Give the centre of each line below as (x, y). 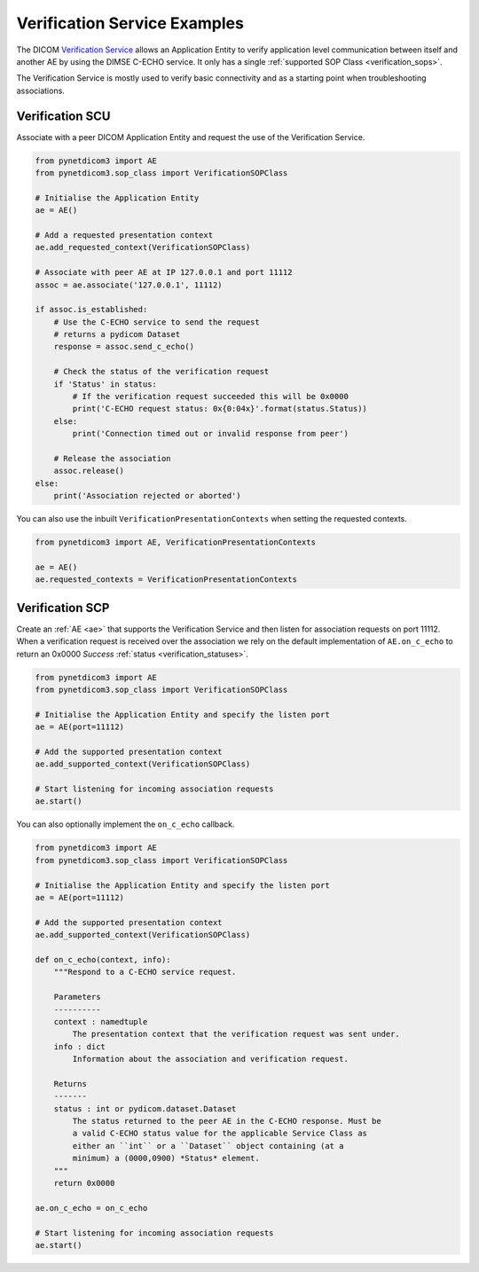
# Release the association (113, 458)
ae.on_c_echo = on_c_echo (91, 1208)
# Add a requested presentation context (124, 235)
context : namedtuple (101, 1021)
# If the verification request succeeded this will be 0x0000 (211, 397)
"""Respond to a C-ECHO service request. (145, 972)
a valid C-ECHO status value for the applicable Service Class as (220, 1134)
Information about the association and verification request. (211, 1059)
